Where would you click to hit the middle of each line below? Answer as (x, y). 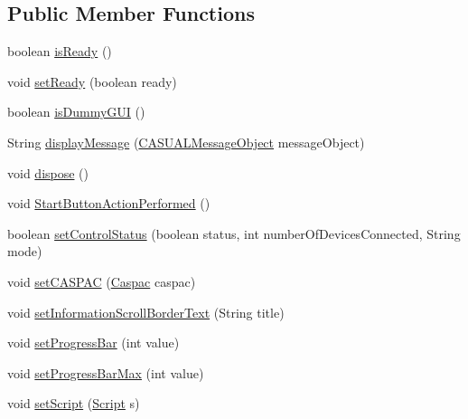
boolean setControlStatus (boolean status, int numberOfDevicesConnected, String (234, 233)
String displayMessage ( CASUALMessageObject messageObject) (186, 142)
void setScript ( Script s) (74, 403)
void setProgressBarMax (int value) (106, 372)
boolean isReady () (60, 51)
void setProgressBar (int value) (94, 343)
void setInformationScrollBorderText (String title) (146, 312)
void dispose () (48, 172)
